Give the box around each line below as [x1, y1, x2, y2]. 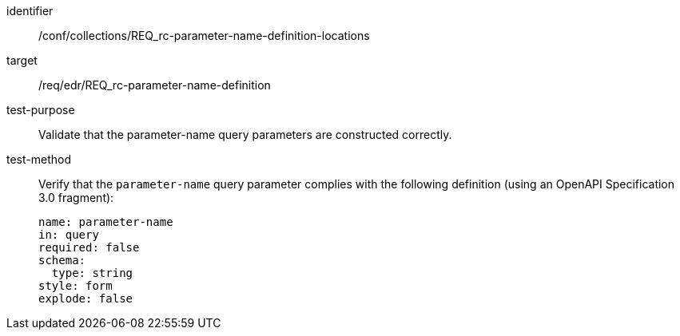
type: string [51, 267, 133, 279]
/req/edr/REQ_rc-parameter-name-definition [38, 78, 271, 92]
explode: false [38, 292, 133, 305]
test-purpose [6, 103, 75, 117]
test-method [6, 152, 71, 166]
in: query [38, 228, 99, 241]
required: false [38, 241, 140, 254]
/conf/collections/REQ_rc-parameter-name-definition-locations [38, 29, 370, 42]
